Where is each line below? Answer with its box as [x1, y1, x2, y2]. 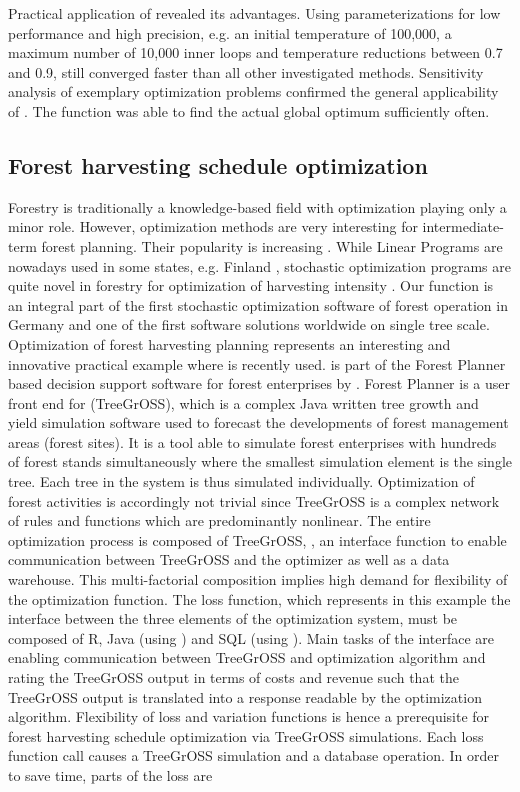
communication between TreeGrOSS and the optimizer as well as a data [8, 549, 450, 570]
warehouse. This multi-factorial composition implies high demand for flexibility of [8, 569, 508, 590]
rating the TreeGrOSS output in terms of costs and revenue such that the [8, 667, 459, 688]
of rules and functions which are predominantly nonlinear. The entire [8, 510, 431, 531]
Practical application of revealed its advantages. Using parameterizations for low [8, 3, 501, 23]
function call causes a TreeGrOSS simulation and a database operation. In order [8, 745, 500, 766]
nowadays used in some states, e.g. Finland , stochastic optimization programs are [8, 255, 511, 276]
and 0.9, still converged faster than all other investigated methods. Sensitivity [8, 61, 484, 82]
